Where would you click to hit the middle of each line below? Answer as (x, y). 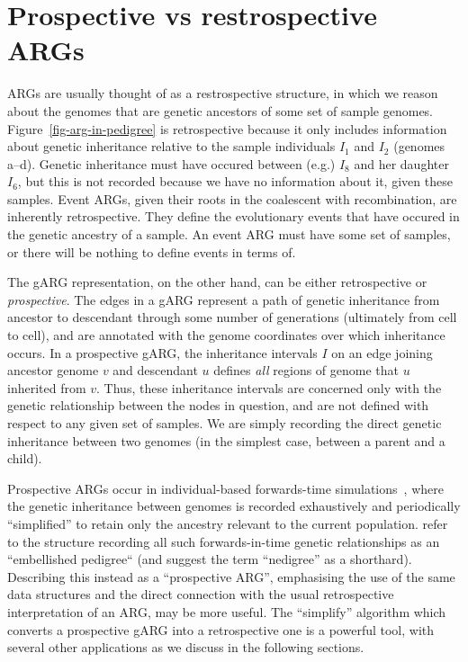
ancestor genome (53, 370)
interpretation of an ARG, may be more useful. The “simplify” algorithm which (227, 611)
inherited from (47, 387)
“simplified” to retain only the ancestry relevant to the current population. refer (228, 523)
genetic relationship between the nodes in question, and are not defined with (218, 405)
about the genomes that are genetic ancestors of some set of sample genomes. (220, 110)
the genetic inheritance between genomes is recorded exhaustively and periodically (234, 506)
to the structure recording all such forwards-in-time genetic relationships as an (224, 541)
